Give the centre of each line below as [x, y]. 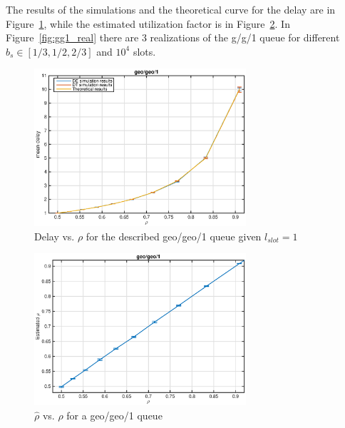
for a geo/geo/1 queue [114, 415]
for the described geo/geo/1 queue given [174, 236]
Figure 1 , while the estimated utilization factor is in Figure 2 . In [148, 23]
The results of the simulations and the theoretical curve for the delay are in [171, 9]
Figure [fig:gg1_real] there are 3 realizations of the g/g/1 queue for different [173, 37]
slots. [144, 51]
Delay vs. [55, 236]
